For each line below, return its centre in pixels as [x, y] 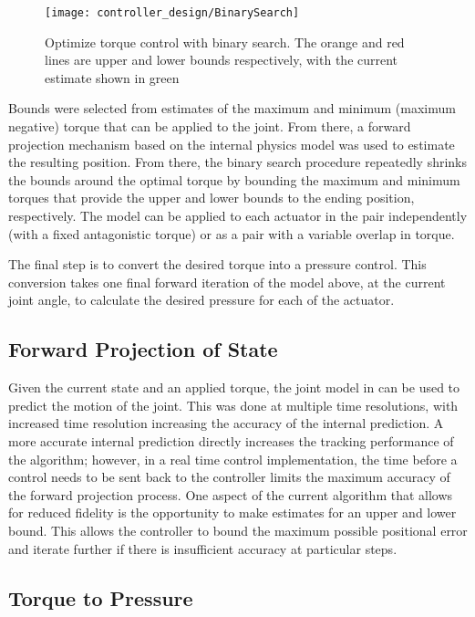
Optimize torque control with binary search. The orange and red [225, 42]
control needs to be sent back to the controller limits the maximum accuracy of [229, 477]
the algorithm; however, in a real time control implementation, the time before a [233, 459]
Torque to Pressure [101, 597]
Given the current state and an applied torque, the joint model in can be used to [234, 387]
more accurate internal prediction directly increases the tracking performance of [231, 440]
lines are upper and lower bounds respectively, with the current [222, 60]
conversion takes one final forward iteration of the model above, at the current [227, 282]
